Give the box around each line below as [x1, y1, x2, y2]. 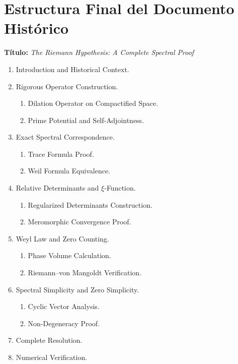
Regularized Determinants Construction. [28, 199, 152, 210]
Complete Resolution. [16, 335, 83, 345]
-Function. [104, 183, 136, 193]
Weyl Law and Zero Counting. [16, 233, 109, 244]
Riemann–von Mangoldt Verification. [28, 267, 142, 278]
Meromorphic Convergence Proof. [28, 216, 131, 227]
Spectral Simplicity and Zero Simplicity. [16, 284, 139, 294]
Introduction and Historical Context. [16, 64, 129, 74]
